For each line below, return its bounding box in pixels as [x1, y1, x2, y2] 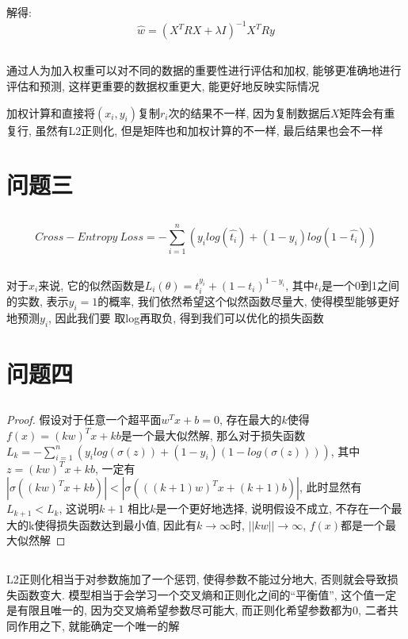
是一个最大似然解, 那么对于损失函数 [120, 426, 306, 443]
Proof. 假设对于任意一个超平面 [6, 411, 162, 428]
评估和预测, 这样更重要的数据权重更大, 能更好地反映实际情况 [6, 78, 320, 94]
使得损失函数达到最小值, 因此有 [34, 516, 196, 533]
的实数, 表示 [6, 292, 69, 309]
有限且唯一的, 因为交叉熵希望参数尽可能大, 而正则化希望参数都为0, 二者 [17, 602, 387, 618]
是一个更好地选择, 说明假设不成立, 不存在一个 [155, 500, 391, 517]
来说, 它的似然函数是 [38, 276, 145, 293]
